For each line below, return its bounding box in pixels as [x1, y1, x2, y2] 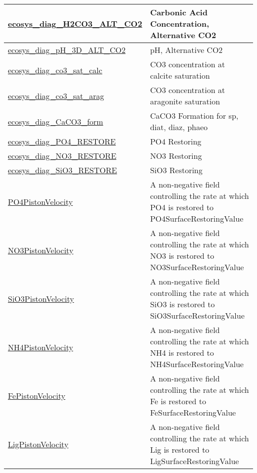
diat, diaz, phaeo [150, 121, 208, 133]
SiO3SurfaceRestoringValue [150, 310, 245, 321]
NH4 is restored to [150, 347, 214, 358]
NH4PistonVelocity [8, 341, 73, 353]
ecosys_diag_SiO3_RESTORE [8, 164, 117, 176]
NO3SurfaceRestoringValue [150, 261, 244, 273]
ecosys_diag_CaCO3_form [8, 115, 103, 127]
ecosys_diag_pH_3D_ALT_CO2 [8, 44, 126, 55]
